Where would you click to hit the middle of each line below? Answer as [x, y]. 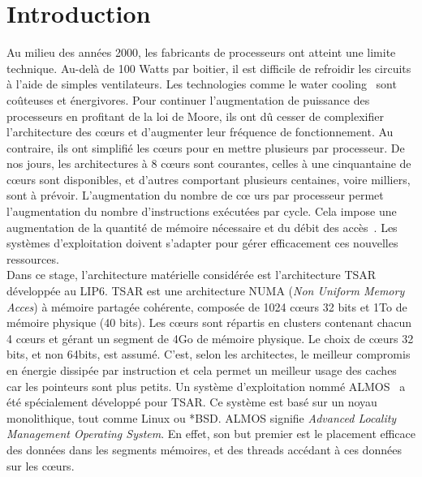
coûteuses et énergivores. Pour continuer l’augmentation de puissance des [188, 99]
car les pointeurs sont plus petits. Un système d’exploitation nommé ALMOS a [206, 386]
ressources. [33, 258]
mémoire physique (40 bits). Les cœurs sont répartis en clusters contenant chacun [209, 322]
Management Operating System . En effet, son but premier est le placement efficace [211, 434]
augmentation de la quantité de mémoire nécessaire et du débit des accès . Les [202, 227]
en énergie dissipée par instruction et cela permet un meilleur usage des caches [202, 370]
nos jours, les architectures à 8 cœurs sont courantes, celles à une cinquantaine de [209, 163]
